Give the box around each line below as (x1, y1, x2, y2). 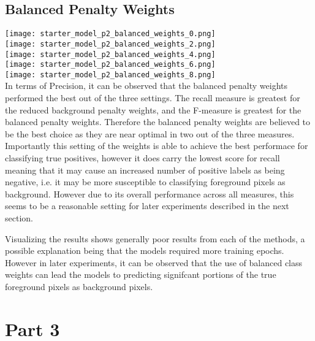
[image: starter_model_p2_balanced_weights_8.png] (5, 70, 216, 79)
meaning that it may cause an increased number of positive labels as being (5, 163, 285, 176)
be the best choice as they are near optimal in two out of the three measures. (5, 127, 295, 140)
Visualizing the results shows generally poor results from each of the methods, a (5, 232, 305, 245)
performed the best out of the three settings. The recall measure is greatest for (5, 91, 300, 104)
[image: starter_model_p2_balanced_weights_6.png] (5, 60, 216, 69)
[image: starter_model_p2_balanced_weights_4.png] (5, 50, 216, 59)
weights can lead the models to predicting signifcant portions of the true (5, 268, 276, 281)
